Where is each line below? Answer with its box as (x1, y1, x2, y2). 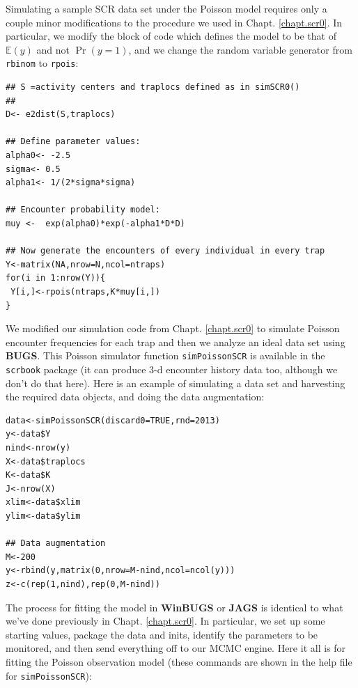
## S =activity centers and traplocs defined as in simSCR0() (6, 82, 300, 93)
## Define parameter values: (6, 136, 141, 147)
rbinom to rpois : (6, 56, 79, 70)
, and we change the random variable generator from (128, 42, 352, 56)
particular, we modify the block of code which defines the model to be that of (6, 29, 336, 43)
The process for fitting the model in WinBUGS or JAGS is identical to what (6, 600, 343, 614)
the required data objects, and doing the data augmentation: (6, 389, 265, 404)
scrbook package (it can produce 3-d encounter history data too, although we (6, 361, 338, 376)
